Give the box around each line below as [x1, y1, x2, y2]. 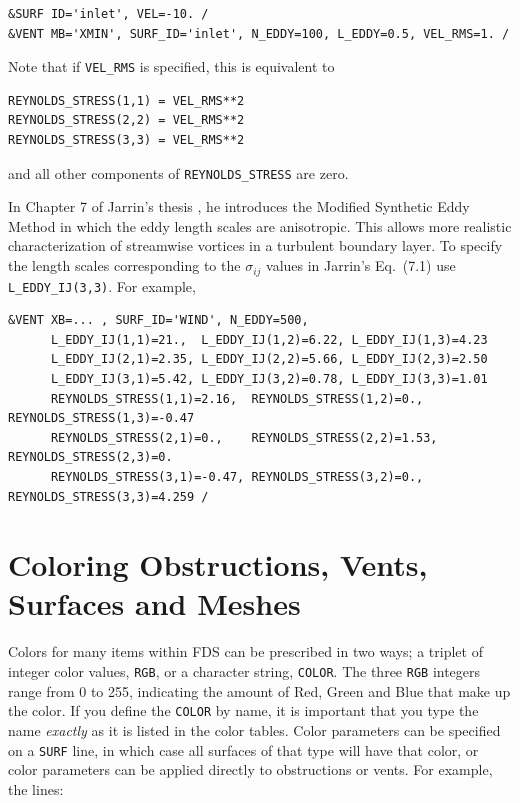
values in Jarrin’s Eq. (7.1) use [266, 255, 456, 276]
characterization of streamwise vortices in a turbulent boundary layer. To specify [8, 235, 503, 256]
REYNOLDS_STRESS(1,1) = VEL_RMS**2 [8, 93, 245, 108]
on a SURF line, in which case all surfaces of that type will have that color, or [8, 739, 479, 760]
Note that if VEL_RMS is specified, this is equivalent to [8, 56, 335, 77]
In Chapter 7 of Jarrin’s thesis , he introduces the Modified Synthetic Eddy [8, 196, 470, 217]
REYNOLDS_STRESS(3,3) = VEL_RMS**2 [8, 133, 245, 148]
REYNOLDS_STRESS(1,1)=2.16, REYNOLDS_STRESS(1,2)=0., [50, 391, 424, 406]
